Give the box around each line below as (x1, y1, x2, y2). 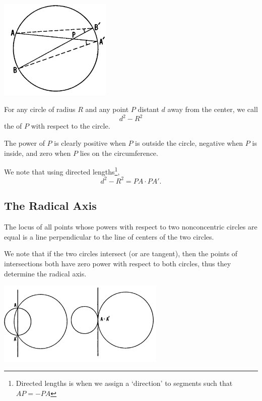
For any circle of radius (4, 104, 76, 114)
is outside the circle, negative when (135, 138, 243, 148)
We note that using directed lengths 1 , (4, 165, 120, 177)
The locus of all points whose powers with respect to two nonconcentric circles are (4, 221, 257, 232)
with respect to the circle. (31, 121, 110, 131)
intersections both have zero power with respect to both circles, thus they (4, 258, 231, 268)
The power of (4, 138, 45, 148)
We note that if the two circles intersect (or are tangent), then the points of (4, 248, 238, 259)
